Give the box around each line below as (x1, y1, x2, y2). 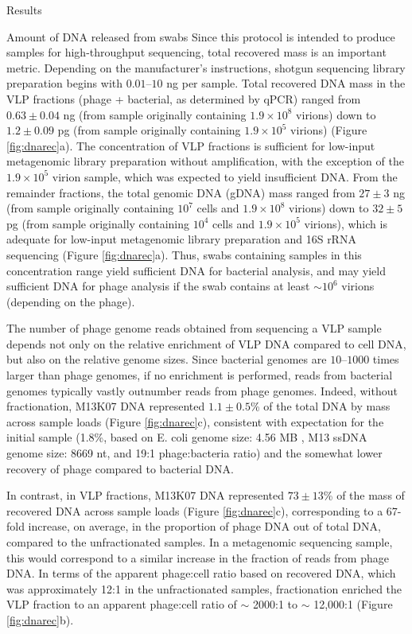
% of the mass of (323, 487, 405, 504)
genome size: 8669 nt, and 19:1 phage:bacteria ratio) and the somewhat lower (6, 445, 383, 461)
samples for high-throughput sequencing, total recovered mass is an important (6, 44, 387, 60)
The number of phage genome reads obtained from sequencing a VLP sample (6, 320, 382, 336)
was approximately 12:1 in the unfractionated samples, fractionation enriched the (6, 580, 402, 597)
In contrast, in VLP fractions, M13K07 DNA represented (6, 487, 285, 504)
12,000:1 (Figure (313, 596, 393, 613)
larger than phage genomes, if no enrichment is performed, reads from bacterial (6, 367, 393, 383)
